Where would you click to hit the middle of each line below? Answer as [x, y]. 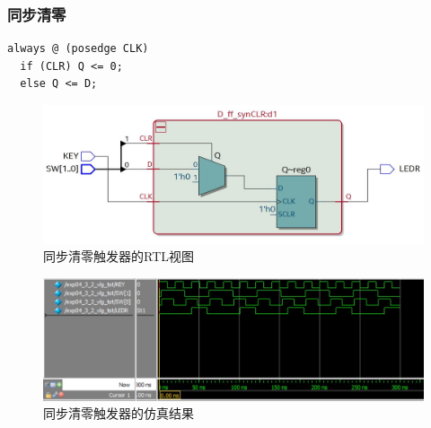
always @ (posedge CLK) [78, 49]
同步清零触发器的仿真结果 [119, 413]
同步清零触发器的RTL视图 [119, 256]
